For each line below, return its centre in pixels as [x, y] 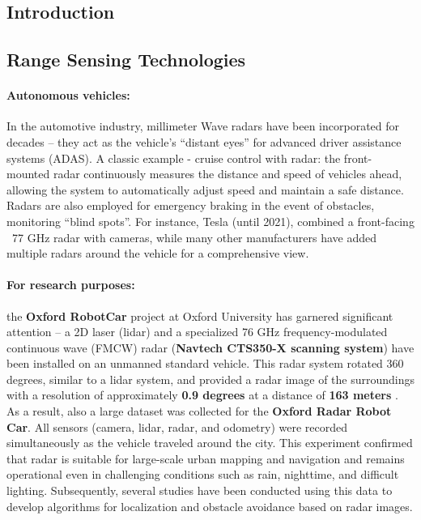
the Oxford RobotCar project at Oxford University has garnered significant [200, 315]
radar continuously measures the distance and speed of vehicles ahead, [228, 174]
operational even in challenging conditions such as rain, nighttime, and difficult [203, 474]
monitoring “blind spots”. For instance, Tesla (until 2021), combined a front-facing [210, 221]
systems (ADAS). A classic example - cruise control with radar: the [174, 158]
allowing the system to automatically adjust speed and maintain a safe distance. [205, 189]
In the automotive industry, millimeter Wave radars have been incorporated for [203, 126]
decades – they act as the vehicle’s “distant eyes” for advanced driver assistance [204, 141]
